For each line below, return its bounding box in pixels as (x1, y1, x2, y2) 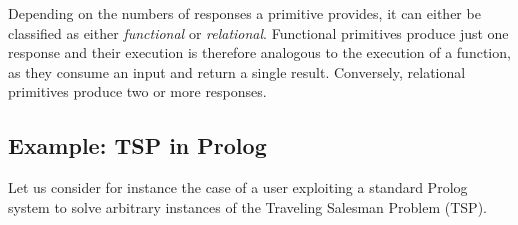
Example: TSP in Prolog (8, 130, 267, 161)
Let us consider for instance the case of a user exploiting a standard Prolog (8, 177, 468, 198)
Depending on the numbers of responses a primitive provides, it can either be (8, 3, 481, 23)
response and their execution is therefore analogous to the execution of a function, (8, 42, 511, 63)
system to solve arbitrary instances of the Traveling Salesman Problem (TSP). (8, 196, 487, 217)
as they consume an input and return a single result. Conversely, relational (8, 61, 466, 82)
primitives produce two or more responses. (8, 81, 267, 102)
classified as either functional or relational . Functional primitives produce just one (8, 22, 509, 43)
